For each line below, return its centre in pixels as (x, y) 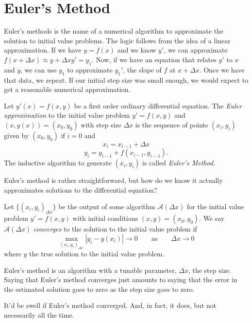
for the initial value (215, 206)
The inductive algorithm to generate (58, 163)
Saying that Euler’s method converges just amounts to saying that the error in (121, 279)
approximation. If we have (43, 50)
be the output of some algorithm (107, 206)
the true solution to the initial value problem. (97, 254)
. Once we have (222, 69)
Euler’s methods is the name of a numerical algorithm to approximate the (114, 31)
